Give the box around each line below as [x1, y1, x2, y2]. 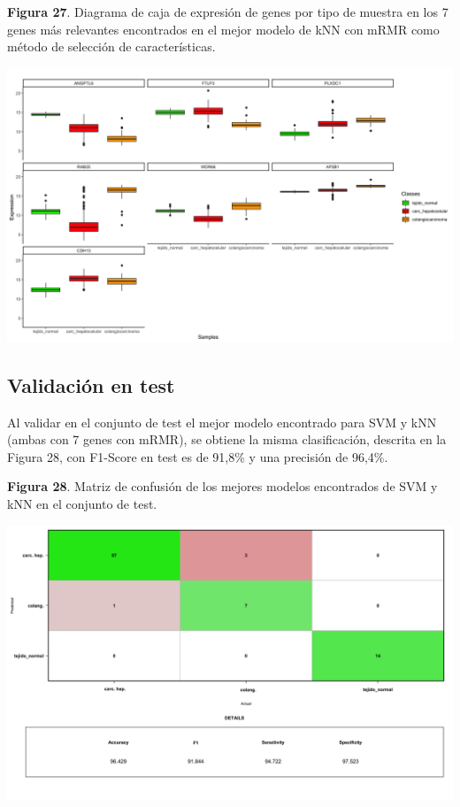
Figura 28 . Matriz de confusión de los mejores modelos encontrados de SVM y [7, 477, 438, 496]
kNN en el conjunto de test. [7, 495, 157, 513]
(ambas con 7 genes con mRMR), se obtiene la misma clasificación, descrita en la [7, 430, 447, 449]
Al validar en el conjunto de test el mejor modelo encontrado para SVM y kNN [7, 412, 437, 431]
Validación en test [7, 371, 175, 398]
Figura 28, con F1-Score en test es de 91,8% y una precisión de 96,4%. [7, 447, 388, 465]
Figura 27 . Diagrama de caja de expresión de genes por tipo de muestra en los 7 [7, 3, 448, 20]
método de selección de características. [7, 37, 216, 56]
